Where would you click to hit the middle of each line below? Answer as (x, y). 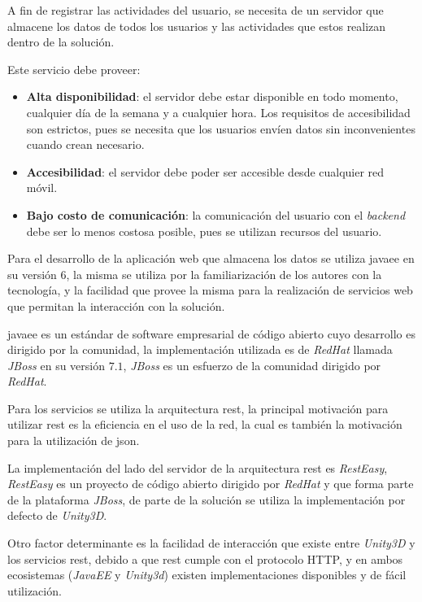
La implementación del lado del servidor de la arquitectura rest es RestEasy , (198, 467)
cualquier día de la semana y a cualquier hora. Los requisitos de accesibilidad (218, 112)
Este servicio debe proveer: (74, 69)
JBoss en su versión (56, 365)
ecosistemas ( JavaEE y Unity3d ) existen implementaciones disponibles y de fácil (207, 575)
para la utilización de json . (74, 441)
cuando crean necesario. (85, 144)
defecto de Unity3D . (57, 515)
